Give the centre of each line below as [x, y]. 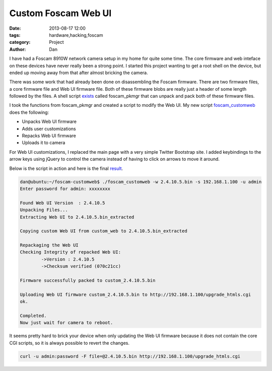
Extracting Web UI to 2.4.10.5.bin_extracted [77, 217]
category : [20, 42]
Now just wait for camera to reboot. [66, 323]
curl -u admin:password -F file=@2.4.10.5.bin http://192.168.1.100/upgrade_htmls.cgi [130, 356]
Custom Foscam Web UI [60, 13]
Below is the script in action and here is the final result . [66, 168]
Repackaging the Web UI [49, 245]
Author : [18, 49]
